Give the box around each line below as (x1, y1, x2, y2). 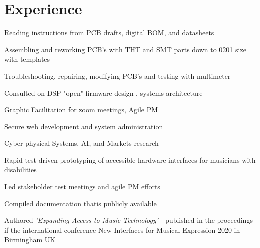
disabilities (4, 164, 37, 175)
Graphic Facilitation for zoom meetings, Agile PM (4, 104, 158, 115)
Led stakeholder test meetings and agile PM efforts (4, 181, 160, 192)
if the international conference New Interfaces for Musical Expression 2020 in (4, 224, 240, 235)
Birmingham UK (4, 234, 56, 245)
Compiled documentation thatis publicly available (4, 198, 157, 208)
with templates (4, 54, 50, 64)
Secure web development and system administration (4, 121, 163, 131)
